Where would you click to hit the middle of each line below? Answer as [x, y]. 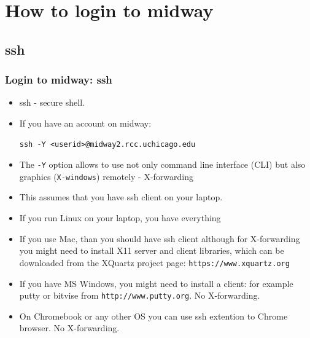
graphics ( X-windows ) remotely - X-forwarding [107, 176]
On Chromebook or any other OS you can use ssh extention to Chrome [153, 316]
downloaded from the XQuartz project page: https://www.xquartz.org [154, 262]
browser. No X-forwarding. [69, 328]
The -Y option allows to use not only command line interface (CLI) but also [162, 164]
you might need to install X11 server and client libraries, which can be [152, 250]
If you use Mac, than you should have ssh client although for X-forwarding [160, 238]
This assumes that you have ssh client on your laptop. [121, 197]
